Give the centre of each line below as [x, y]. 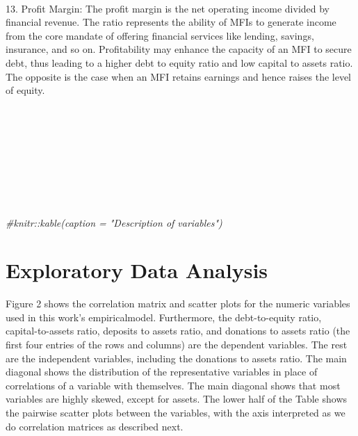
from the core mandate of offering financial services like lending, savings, [160, 35]
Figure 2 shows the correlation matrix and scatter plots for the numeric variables [178, 304]
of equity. [25, 90]
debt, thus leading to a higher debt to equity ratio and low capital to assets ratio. [179, 62]
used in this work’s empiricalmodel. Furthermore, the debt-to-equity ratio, [164, 317]
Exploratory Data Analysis [137, 270]
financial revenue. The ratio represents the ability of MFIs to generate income [171, 22]
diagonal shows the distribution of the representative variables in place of [162, 372]
